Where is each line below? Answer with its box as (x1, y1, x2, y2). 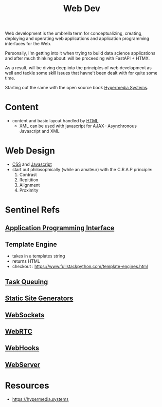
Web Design (5, 145, 55, 156)
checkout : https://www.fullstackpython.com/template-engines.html (12, 264, 148, 270)
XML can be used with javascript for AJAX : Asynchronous (19, 123, 137, 129)
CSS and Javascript (12, 161, 52, 167)
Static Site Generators (5, 294, 73, 303)
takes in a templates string (12, 253, 65, 259)
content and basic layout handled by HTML (12, 118, 99, 124)
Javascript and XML (19, 128, 60, 134)
